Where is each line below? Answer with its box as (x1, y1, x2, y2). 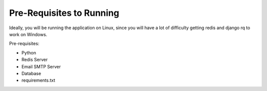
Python (21, 49, 37, 55)
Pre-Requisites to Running (9, 7, 120, 18)
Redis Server (21, 57, 48, 63)
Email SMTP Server (21, 63, 61, 69)
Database (21, 70, 42, 76)
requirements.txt (21, 77, 55, 84)
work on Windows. (9, 31, 47, 37)
